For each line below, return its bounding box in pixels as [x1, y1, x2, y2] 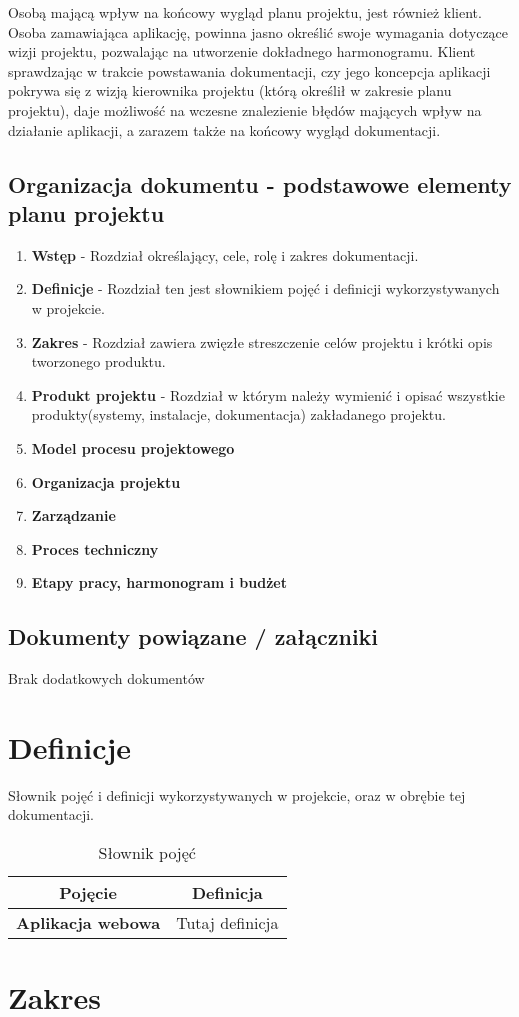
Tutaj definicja [176, 910, 279, 934]
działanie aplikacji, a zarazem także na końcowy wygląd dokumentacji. [8, 119, 441, 140]
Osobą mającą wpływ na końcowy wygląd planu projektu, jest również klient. [8, 2, 482, 22]
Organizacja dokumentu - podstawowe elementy [8, 168, 512, 199]
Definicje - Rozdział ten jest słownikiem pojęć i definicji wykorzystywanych [31, 278, 500, 299]
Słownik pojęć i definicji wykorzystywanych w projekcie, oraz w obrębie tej [8, 784, 466, 805]
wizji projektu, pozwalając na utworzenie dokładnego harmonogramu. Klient [8, 41, 476, 62]
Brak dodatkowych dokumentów [8, 668, 205, 689]
